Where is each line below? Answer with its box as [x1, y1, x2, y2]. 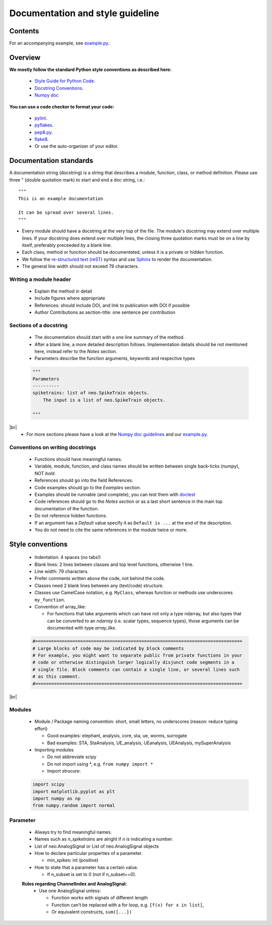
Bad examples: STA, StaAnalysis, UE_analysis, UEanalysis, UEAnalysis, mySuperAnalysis [47, 739, 231, 746]
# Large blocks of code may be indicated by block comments [32, 646, 184, 651]
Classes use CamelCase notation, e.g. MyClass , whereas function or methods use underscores [34, 590, 233, 596]
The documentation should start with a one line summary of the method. [34, 334, 185, 340]
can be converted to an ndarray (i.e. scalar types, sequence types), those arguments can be [47, 618, 239, 624]
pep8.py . [34, 129, 53, 135]
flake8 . [34, 136, 49, 142]
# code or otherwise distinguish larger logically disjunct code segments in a [32, 660, 235, 665]
